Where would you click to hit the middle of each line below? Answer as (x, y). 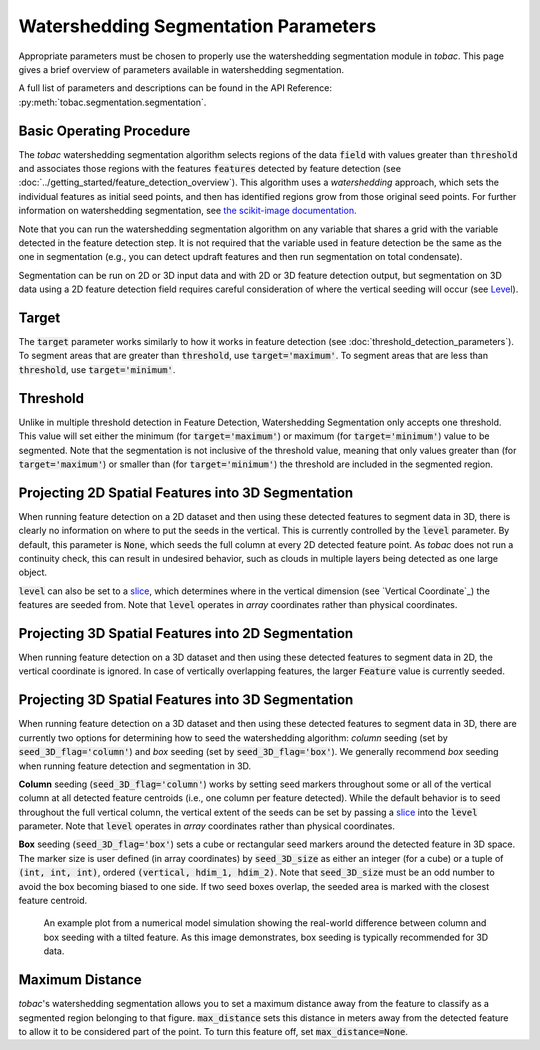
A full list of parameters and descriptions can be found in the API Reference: (175, 88)
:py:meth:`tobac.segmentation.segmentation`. (112, 102)
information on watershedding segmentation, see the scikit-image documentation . (187, 211)
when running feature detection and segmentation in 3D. (135, 766)
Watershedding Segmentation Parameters (197, 26)
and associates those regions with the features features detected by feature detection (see (210, 169)
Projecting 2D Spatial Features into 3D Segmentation (186, 492)
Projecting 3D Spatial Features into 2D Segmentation (186, 633)
